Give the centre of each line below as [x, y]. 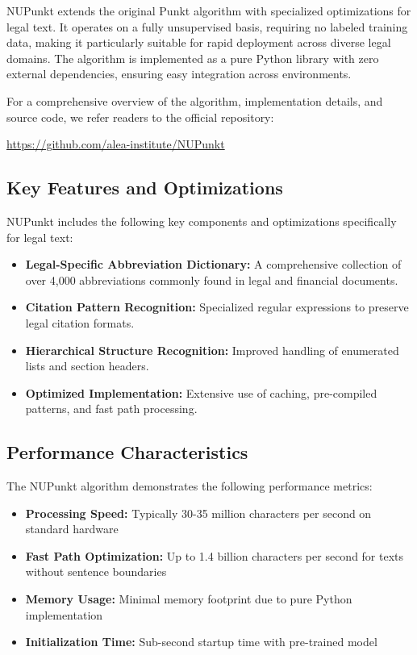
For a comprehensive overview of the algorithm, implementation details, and [195, 100]
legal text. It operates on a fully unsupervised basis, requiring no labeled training [207, 26]
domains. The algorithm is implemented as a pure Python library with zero [193, 58]
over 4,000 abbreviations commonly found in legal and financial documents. [212, 280]
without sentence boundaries [96, 572]
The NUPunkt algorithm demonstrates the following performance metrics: [190, 486]
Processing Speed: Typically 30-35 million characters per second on [198, 513]
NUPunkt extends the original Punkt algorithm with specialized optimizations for [209, 10]
